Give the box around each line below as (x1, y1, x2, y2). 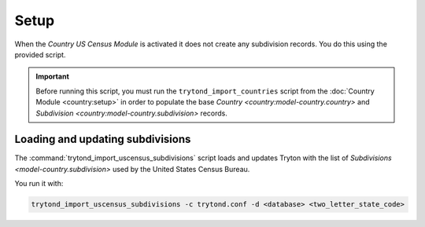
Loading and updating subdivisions (14, 133, 191, 146)
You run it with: (14, 179, 64, 189)
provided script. (14, 49, 66, 59)
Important (35, 71, 70, 82)
